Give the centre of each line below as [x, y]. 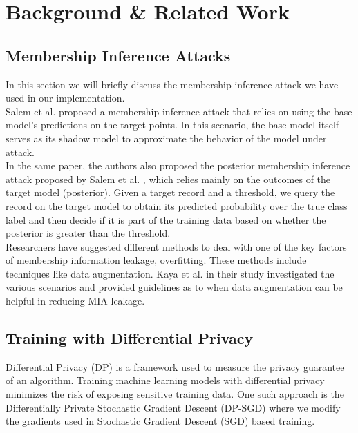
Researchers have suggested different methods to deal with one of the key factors [176, 246]
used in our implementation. [65, 98]
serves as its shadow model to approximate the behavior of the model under [166, 138]
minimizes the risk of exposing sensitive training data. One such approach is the [175, 394]
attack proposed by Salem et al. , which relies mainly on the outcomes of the [168, 179]
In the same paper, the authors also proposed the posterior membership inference [178, 165]
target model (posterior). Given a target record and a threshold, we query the [170, 192]
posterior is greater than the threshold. [88, 233]
